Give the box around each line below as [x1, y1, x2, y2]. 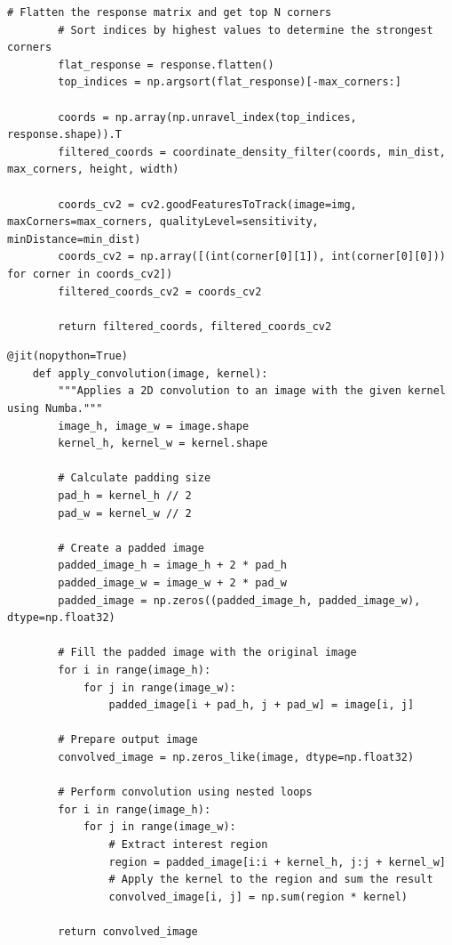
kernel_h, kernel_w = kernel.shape [58, 437, 268, 450]
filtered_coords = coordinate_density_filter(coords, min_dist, [58, 145, 446, 158]
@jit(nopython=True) [7, 350, 129, 363]
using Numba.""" [7, 402, 103, 416]
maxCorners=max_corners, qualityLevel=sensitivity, [7, 215, 319, 229]
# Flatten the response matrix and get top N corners [7, 6, 332, 19]
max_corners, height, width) [7, 163, 179, 176]
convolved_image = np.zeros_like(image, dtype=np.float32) [58, 750, 415, 763]
